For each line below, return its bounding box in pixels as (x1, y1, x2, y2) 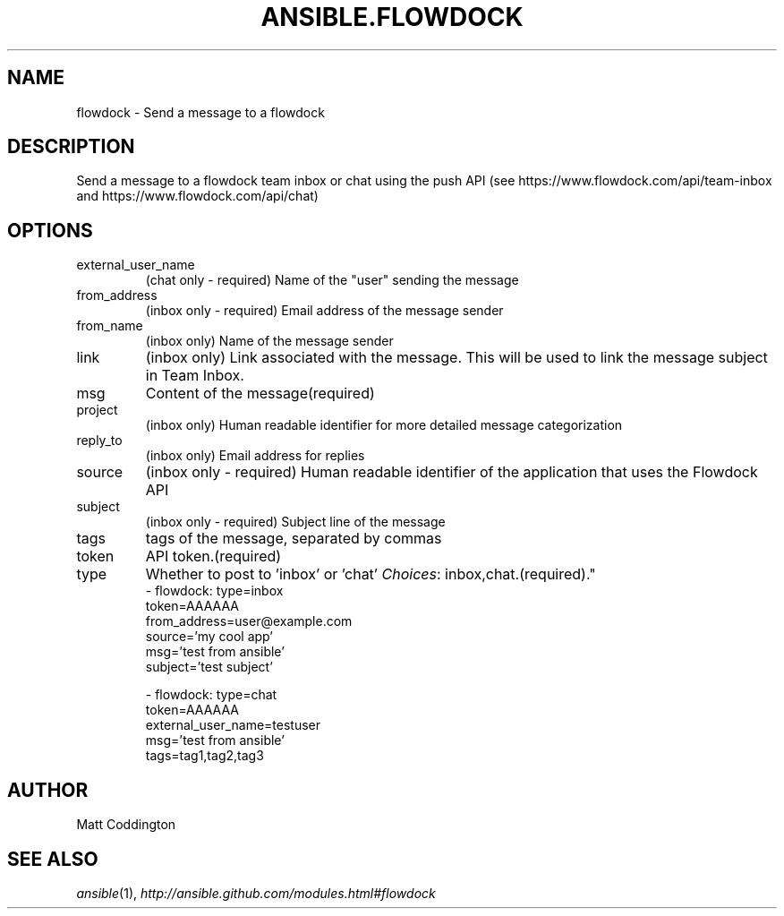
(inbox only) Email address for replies (145, 448, 365, 464)
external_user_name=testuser (145, 717, 321, 733)
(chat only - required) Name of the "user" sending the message (145, 272, 519, 288)
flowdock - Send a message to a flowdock (76, 104, 325, 120)
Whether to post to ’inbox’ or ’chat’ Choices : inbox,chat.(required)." (145, 565, 596, 584)
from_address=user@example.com (145, 613, 353, 629)
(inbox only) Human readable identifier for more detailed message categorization (145, 417, 623, 433)
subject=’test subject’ (145, 659, 273, 675)
